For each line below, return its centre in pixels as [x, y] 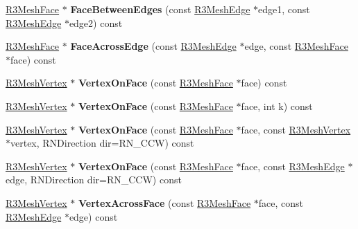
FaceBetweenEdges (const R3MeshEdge [160, 9]
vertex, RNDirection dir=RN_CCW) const [102, 143]
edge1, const [284, 9]
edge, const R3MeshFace [296, 46]
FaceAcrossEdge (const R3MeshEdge [153, 46]
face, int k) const [277, 106]
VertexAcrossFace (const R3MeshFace [164, 202]
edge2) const [96, 22]
